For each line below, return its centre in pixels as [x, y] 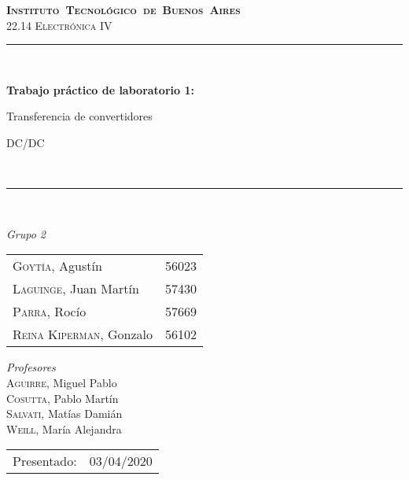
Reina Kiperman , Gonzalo [83, 334]
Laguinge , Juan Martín [76, 289]
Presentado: [45, 461]
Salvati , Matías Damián [64, 414]
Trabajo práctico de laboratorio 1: [100, 89]
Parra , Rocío [50, 312]
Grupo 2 [26, 233]
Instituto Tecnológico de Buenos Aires [123, 9]
